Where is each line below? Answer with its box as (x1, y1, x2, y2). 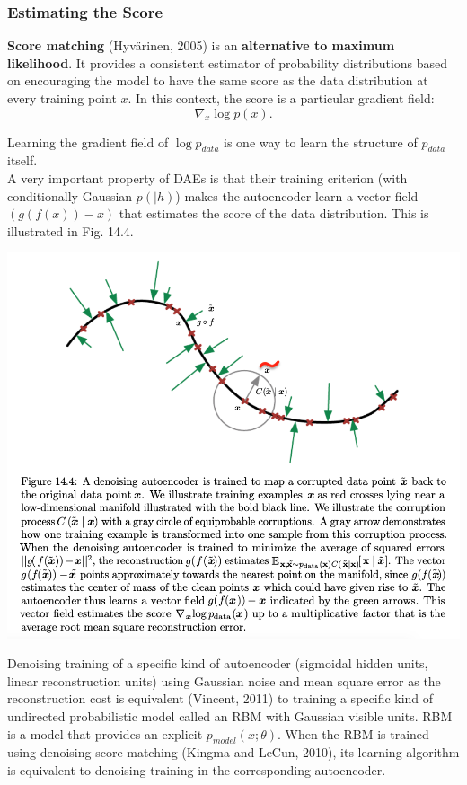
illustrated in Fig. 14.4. (7, 221, 134, 240)
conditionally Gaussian (7, 186, 133, 205)
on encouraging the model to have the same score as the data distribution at (7, 71, 428, 90)
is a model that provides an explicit (7, 724, 203, 743)
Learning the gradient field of (7, 132, 169, 151)
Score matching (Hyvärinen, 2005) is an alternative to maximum (7, 36, 395, 55)
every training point (7, 89, 117, 107)
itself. (7, 151, 38, 170)
